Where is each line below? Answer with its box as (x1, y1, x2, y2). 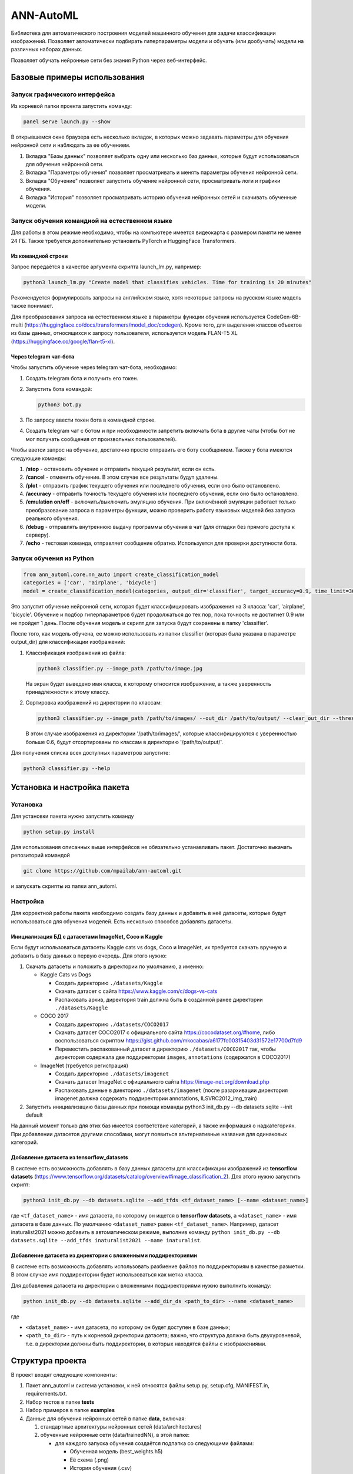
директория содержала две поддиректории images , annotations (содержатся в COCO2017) (55, 1054, 291, 1061)
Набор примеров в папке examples (25, 1407, 115, 1414)
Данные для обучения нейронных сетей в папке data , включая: (25, 1415, 187, 1422)
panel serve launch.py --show (23, 118, 111, 125)
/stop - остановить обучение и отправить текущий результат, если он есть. (25, 465, 216, 472)
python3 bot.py (38, 401, 82, 408)
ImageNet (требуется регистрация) (40, 1062, 129, 1069)
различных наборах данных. (11, 46, 82, 53)
